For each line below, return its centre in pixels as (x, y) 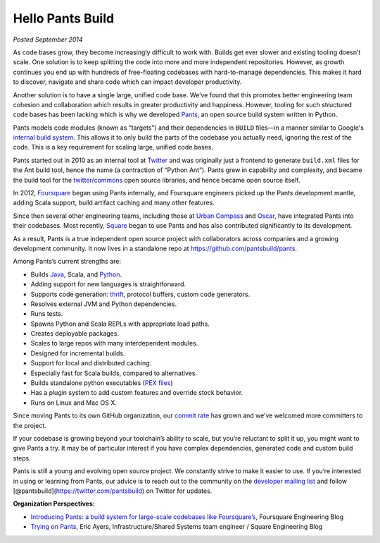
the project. (30, 425)
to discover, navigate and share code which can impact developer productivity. (127, 82)
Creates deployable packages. (75, 334)
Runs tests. (47, 314)
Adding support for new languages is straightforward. (108, 284)
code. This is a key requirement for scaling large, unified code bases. (113, 147)
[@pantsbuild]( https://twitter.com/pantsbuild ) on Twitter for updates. (113, 491)
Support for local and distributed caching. (91, 363)
